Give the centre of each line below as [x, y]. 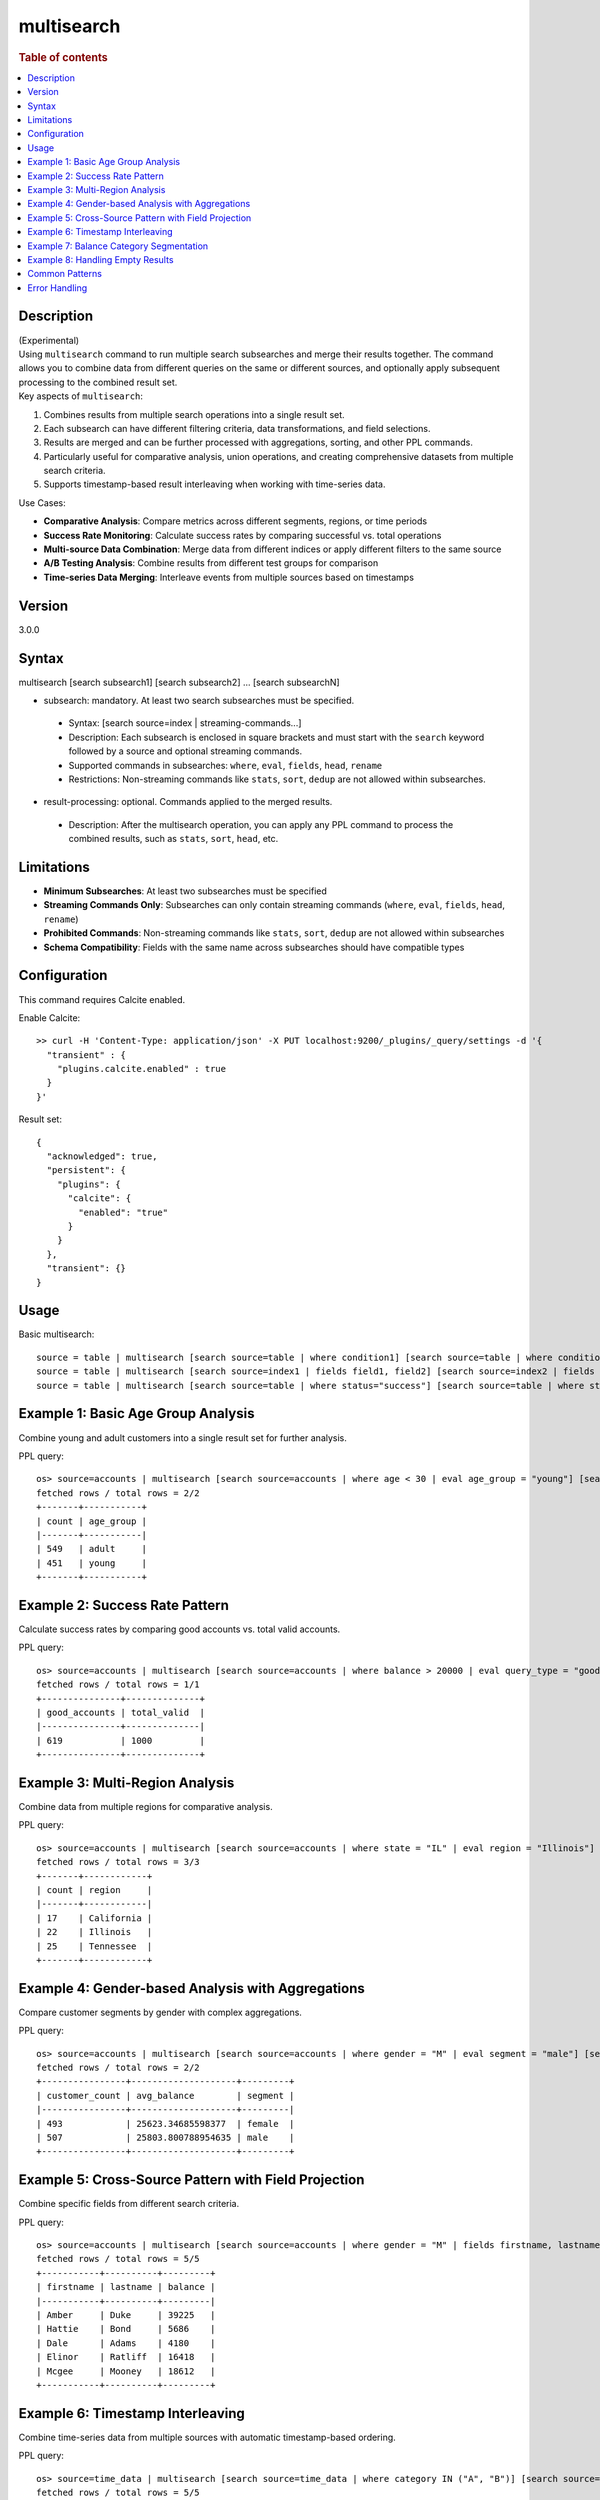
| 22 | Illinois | [94, 1932]
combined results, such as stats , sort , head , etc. [173, 839]
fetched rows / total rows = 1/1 [118, 1684]
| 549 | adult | [92, 1549]
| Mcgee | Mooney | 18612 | [126, 2371]
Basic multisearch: [56, 1334]
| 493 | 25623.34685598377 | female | [165, 2123]
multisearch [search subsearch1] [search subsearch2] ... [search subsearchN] [179, 682]
